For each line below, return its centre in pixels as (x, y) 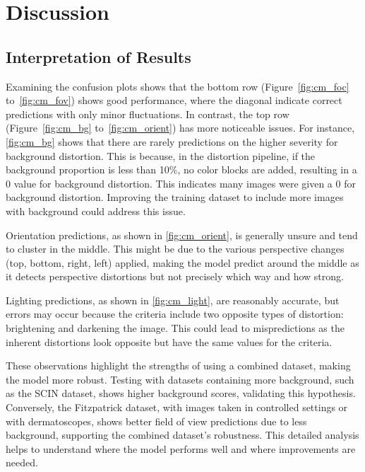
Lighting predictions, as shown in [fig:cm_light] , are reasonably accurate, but (173, 300)
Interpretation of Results (98, 56)
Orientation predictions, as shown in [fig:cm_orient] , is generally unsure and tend (182, 235)
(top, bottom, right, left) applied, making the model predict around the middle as (182, 262)
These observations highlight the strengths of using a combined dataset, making (178, 365)
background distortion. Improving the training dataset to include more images (175, 197)
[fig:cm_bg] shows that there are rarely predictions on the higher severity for (172, 141)
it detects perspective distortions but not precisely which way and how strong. (175, 276)
